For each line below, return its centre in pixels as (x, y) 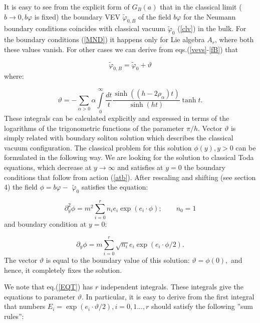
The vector (21, 260)
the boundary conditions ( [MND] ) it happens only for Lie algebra (104, 39)
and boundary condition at (45, 224)
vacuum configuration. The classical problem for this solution (98, 147)
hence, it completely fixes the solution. (63, 270)
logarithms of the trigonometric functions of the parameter (94, 128)
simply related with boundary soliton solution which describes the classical (119, 138)
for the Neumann (210, 16)
